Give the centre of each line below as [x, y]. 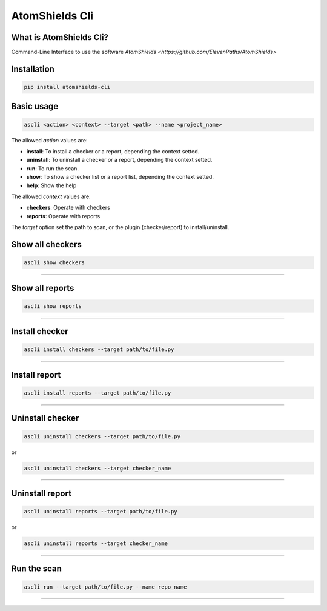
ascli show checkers [54, 263]
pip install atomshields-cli [67, 87]
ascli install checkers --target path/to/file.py [99, 349]
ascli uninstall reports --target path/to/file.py [101, 512]
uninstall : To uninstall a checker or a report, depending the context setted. [119, 160]
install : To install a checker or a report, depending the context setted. [113, 152]
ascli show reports [53, 306]
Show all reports [43, 288]
